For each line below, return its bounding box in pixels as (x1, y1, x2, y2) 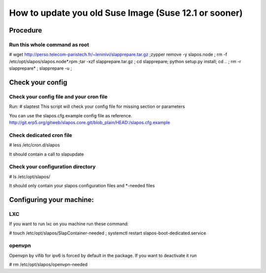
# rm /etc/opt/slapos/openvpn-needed (9, 262, 88, 268)
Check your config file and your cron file (9, 93, 108, 100)
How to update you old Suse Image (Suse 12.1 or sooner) (9, 7, 243, 18)
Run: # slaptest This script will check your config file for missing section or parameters (9, 103, 185, 109)
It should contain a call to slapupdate (9, 151, 84, 157)
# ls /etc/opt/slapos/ (9, 173, 50, 179)
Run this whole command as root (9, 41, 90, 48)
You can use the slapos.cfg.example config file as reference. (9, 112, 133, 118)
